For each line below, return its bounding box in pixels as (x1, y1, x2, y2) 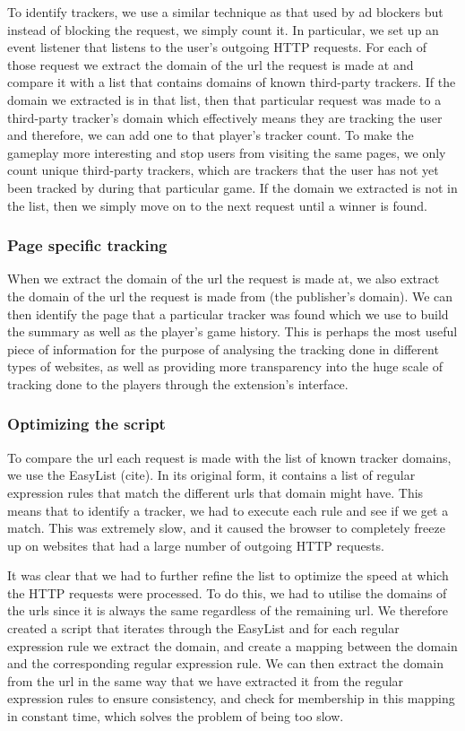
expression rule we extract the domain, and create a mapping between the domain (7, 636, 458, 655)
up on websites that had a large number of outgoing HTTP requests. (7, 535, 385, 554)
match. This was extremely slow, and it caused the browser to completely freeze (7, 518, 445, 537)
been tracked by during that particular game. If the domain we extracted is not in (7, 178, 458, 196)
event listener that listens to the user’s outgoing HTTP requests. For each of (7, 38, 427, 57)
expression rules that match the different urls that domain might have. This (7, 483, 424, 501)
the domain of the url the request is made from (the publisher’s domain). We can (7, 286, 453, 305)
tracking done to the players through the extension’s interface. (7, 374, 349, 393)
